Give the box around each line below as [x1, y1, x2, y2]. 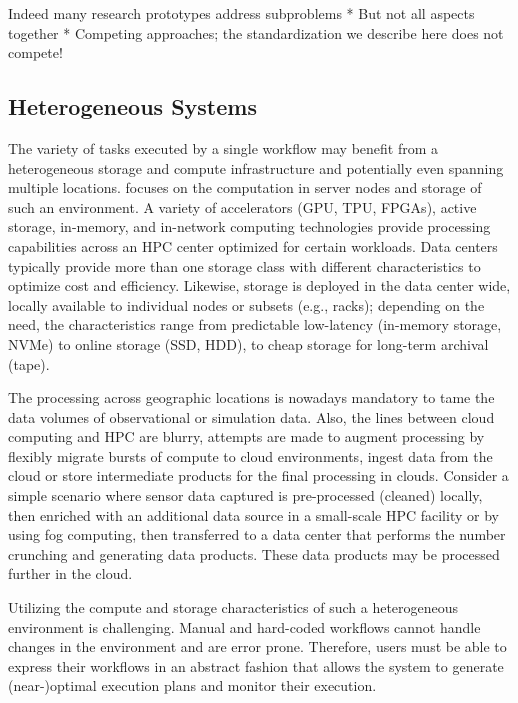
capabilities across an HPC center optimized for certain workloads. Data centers [8, 235, 498, 256]
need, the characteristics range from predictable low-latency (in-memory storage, [8, 314, 502, 335]
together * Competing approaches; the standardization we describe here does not [8, 22, 504, 43]
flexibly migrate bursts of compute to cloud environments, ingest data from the [8, 445, 493, 466]
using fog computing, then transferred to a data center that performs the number [8, 524, 506, 545]
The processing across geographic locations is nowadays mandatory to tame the [8, 387, 495, 408]
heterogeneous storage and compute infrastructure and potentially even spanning [8, 157, 504, 178]
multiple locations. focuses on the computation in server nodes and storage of [8, 177, 482, 198]
